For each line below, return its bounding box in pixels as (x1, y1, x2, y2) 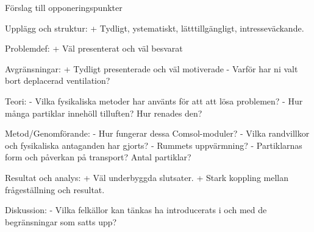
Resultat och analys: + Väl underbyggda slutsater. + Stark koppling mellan (5, 171, 288, 183)
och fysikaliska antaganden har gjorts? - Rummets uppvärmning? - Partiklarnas (5, 138, 302, 151)
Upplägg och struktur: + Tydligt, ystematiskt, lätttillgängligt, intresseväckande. (5, 21, 304, 34)
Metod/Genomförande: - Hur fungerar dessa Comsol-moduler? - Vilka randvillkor (5, 127, 310, 140)
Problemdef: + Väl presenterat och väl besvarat (5, 42, 183, 55)
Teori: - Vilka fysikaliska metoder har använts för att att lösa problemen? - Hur (5, 94, 303, 107)
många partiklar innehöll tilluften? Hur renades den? (5, 106, 202, 119)
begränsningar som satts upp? (5, 215, 117, 228)
